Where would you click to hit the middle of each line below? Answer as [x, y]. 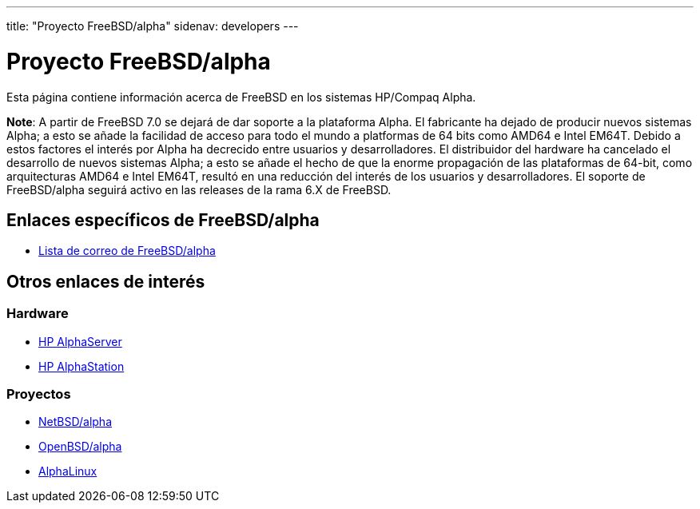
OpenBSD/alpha [80, 447]
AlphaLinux [68, 471]
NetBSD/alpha [75, 422]
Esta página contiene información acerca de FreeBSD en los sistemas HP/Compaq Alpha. [241, 97]
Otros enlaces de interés [106, 281]
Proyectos [39, 394]
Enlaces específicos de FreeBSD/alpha [163, 220]
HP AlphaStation [82, 366]
